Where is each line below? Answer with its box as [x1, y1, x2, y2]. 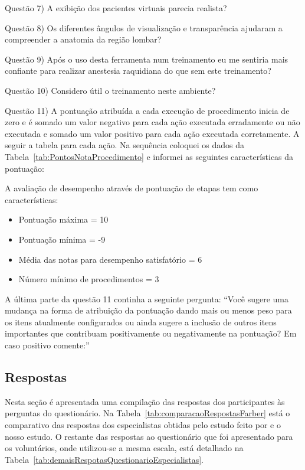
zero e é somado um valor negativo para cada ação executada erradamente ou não [5, 116, 300, 128]
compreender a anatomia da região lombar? [5, 33, 162, 45]
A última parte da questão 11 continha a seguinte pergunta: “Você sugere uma [5, 292, 288, 305]
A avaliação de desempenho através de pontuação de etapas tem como [5, 182, 258, 194]
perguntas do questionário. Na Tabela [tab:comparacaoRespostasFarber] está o [5, 407, 290, 419]
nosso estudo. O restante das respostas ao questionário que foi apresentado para [5, 430, 293, 442]
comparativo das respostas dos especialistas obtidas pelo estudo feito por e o [5, 419, 281, 431]
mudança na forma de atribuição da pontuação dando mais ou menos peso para [5, 304, 292, 316]
